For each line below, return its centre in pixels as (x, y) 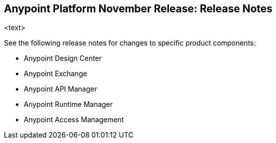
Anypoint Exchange (55, 74)
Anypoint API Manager (60, 89)
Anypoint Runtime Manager (68, 104)
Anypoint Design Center (63, 58)
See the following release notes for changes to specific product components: (130, 43)
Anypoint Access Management (74, 120)
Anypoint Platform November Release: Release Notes (138, 9)
